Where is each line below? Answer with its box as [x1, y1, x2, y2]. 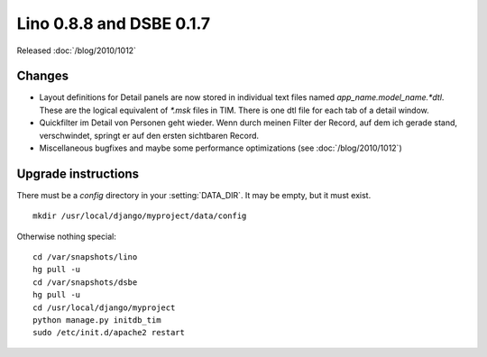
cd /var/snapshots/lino [32, 252, 138, 262]
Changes [16, 69, 69, 84]
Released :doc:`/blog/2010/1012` [16, 45, 137, 56]
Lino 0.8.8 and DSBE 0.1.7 [16, 14, 211, 33]
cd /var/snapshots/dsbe [32, 277, 138, 288]
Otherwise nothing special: [16, 231, 116, 242]
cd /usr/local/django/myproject [32, 302, 176, 313]
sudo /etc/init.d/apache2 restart [32, 327, 185, 338]
